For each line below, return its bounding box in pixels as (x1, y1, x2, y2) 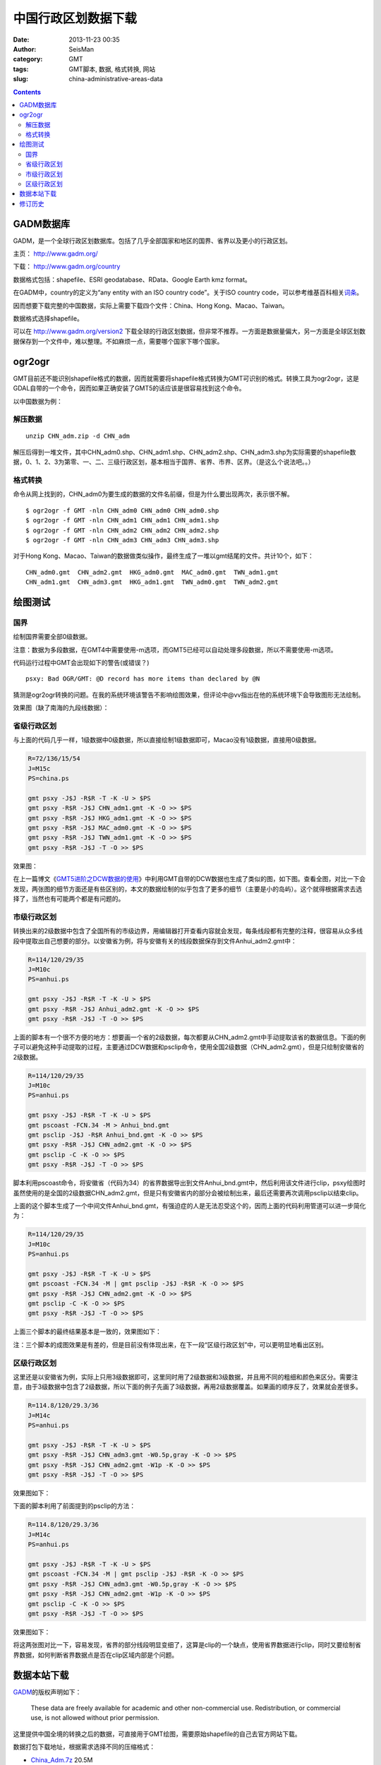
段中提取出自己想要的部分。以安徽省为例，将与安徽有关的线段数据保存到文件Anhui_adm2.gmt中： (13, 936, 297, 945)
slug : (13, 75, 28, 83)
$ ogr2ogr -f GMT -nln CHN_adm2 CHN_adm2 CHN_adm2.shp (25, 526, 219, 534)
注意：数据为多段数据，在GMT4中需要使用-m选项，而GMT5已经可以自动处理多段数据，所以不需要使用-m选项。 (13, 645, 338, 654)
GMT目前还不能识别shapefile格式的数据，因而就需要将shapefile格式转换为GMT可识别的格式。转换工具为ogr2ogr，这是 (13, 374, 360, 383)
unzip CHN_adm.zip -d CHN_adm (25, 432, 131, 441)
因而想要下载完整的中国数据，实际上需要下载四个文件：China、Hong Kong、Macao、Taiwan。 (13, 301, 289, 310)
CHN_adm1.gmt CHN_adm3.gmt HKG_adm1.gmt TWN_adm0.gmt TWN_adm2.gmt (25, 578, 279, 586)
